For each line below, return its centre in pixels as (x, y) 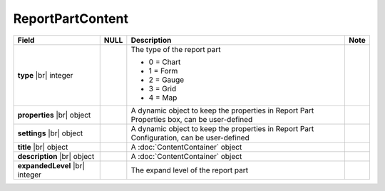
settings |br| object (50, 133)
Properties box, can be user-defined (192, 119)
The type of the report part (176, 49)
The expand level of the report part (190, 170)
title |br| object (43, 147)
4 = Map (163, 98)
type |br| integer (45, 75)
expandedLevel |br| (51, 165)
